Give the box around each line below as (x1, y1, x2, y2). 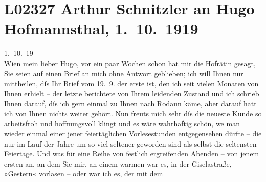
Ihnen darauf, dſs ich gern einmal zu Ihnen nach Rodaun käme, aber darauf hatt (4, 98, 257, 109)
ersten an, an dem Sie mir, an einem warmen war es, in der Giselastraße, (4, 158, 232, 169)
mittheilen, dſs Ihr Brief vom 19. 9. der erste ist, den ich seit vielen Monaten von (4, 78, 259, 89)
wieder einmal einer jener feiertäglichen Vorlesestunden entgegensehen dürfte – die (4, 128, 262, 139)
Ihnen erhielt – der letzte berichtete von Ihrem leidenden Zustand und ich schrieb (4, 88, 259, 98)
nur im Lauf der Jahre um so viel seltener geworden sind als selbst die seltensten (4, 138, 257, 149)
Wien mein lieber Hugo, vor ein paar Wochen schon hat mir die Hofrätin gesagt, (4, 57, 256, 68)
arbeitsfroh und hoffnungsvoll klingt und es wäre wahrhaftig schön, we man (4, 118, 240, 129)
